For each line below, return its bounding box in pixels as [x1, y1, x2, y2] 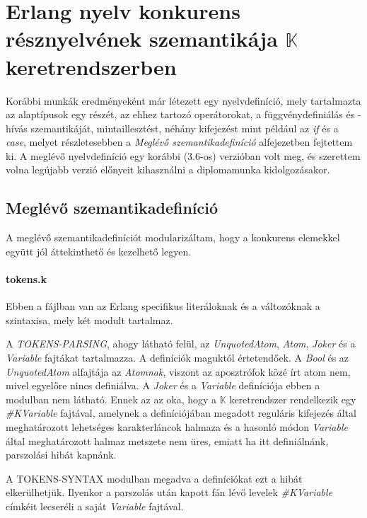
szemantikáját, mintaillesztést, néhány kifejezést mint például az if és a [30, 120, 339, 135]
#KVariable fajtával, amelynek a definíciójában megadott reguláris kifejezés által [6, 405, 356, 420]
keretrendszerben [6, 52, 177, 81]
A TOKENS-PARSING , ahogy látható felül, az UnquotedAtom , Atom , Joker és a [6, 336, 356, 351]
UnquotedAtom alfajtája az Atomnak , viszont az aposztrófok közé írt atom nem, [6, 364, 351, 379]
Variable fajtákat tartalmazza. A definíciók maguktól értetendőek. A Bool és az [6, 350, 349, 365]
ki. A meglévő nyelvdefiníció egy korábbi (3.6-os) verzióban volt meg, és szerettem [6, 148, 361, 163]
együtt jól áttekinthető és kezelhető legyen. [6, 243, 192, 258]
